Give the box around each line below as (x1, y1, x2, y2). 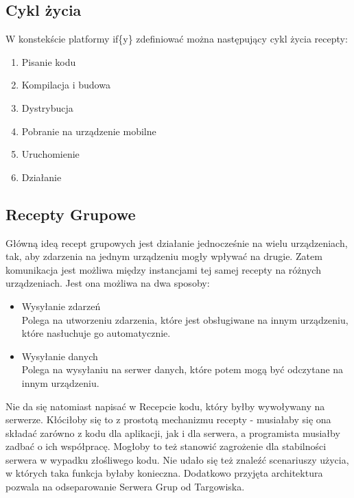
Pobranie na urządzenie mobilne (21, 123, 156, 138)
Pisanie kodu (21, 54, 76, 69)
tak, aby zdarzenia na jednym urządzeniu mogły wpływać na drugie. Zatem (5, 249, 322, 263)
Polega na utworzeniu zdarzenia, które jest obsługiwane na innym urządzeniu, (21, 312, 349, 327)
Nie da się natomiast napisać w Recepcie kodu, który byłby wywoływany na (5, 399, 325, 413)
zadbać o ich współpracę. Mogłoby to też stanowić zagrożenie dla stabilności (5, 439, 327, 453)
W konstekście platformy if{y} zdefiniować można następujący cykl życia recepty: (5, 32, 348, 46)
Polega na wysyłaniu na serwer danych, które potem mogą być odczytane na (21, 362, 344, 377)
